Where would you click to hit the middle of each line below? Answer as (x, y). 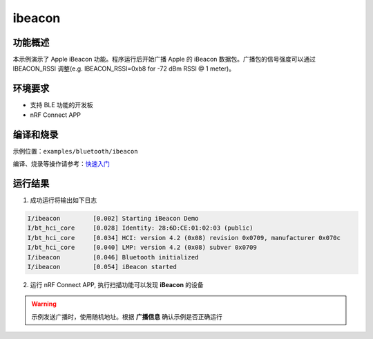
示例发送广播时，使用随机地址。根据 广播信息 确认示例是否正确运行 (127, 317)
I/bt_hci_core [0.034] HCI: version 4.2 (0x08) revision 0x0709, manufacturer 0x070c (184, 238)
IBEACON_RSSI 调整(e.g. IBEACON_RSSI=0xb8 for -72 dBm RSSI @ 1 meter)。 (124, 68)
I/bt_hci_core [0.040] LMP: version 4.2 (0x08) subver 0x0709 (142, 248)
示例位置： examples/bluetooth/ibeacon (75, 151)
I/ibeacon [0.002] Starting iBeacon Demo (113, 218)
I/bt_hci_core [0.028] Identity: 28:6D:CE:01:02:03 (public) (140, 228)
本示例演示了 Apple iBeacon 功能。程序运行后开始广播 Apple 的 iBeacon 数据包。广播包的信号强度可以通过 (164, 59)
